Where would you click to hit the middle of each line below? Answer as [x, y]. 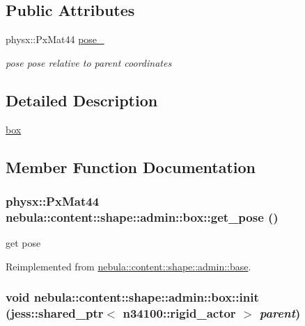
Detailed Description [82, 100]
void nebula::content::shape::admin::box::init [132, 297]
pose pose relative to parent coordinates [89, 62]
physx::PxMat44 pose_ [55, 39]
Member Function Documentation [131, 166]
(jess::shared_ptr [55, 313]
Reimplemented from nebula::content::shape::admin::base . [128, 266]
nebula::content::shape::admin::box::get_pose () [142, 217]
